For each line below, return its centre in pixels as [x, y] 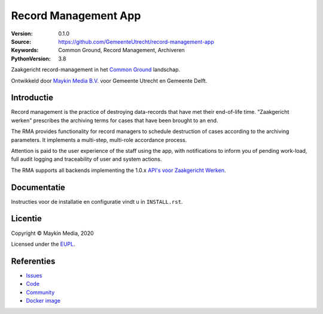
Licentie [26, 219]
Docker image [43, 301]
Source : [21, 41]
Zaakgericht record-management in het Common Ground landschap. [96, 70]
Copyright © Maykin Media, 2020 [52, 233]
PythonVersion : [31, 58]
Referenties [33, 261]
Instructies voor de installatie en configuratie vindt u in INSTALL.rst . [97, 201]
